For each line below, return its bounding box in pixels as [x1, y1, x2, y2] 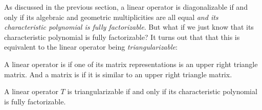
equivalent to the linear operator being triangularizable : [4, 41, 178, 52]
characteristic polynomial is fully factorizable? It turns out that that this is [4, 31, 240, 42]
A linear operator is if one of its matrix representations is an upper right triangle [4, 58, 258, 69]
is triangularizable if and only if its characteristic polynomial [67, 86, 257, 97]
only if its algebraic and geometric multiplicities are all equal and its [4, 11, 219, 22]
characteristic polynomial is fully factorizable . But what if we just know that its [4, 21, 254, 32]
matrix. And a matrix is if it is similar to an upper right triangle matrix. [4, 69, 232, 79]
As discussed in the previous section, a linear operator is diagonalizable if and [4, 2, 248, 12]
